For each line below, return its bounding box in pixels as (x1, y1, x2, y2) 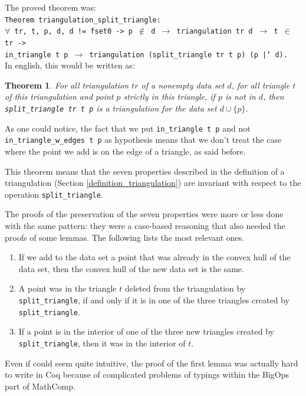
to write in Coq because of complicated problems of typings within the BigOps (5, 368, 289, 381)
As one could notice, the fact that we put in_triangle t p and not (5, 122, 251, 134)
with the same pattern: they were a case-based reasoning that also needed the (5, 220, 285, 231)
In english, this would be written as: (5, 59, 135, 71)
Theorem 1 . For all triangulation (5, 78, 129, 91)
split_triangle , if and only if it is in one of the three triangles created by (18, 293, 289, 306)
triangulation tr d (176, 27, 253, 36)
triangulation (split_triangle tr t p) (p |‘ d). (89, 50, 288, 59)
